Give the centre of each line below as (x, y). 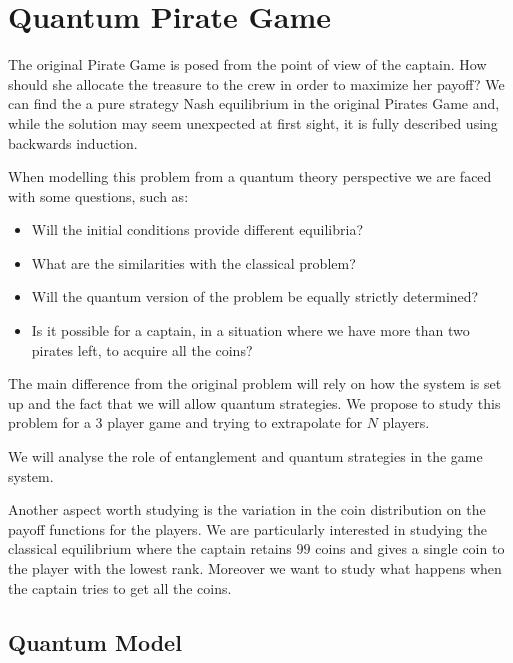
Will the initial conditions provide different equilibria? (197, 229)
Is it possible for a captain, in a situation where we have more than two (250, 330)
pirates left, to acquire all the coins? (142, 349)
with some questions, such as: (98, 195)
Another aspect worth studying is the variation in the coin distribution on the (247, 509)
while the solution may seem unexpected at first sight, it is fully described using (253, 122)
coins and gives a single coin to (410, 548)
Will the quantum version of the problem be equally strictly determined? (255, 296)
